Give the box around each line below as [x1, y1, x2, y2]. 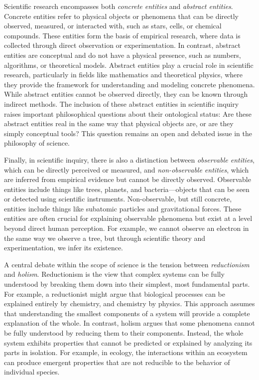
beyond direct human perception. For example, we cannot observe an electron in [4, 223, 249, 233]
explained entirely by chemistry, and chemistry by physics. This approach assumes [4, 298, 255, 309]
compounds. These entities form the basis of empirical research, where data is [4, 30, 241, 40]
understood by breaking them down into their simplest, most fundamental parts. [4, 279, 250, 289]
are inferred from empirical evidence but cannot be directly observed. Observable [4, 174, 251, 185]
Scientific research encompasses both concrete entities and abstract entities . [4, 1, 233, 11]
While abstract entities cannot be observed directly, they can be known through [4, 89, 248, 99]
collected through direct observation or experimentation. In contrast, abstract [4, 40, 241, 50]
